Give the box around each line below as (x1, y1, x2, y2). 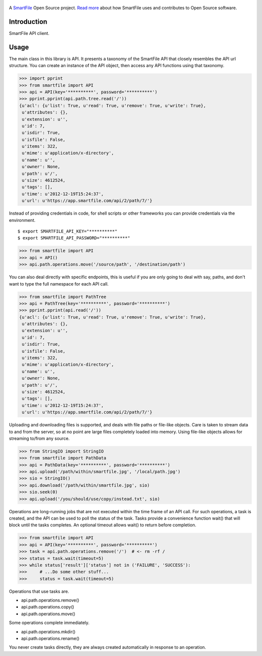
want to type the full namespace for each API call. (9, 281, 109, 286)
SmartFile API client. (9, 30, 49, 36)
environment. (9, 217, 36, 223)
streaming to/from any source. (9, 435, 70, 441)
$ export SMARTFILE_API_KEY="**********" (17, 228, 117, 234)
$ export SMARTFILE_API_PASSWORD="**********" (17, 235, 131, 241)
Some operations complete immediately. (9, 620, 90, 626)
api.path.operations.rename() (21, 636, 80, 641)
